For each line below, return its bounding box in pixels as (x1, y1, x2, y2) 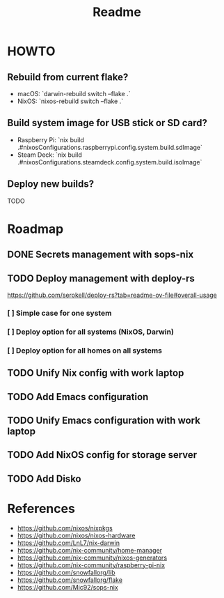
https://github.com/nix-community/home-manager (17, 546, 162, 554)
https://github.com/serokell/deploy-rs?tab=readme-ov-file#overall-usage (7, 291, 218, 300)
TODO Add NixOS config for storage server (7, 449, 198, 461)
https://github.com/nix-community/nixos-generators (17, 553, 168, 562)
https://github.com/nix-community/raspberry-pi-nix (17, 560, 166, 569)
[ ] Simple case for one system (7, 308, 112, 318)
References (7, 500, 75, 516)
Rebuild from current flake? (7, 71, 129, 83)
